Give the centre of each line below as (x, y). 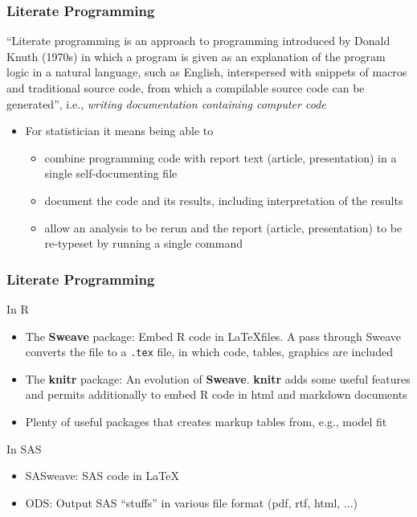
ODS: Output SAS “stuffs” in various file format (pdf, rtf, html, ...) (192, 502)
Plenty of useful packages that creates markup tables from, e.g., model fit (206, 421)
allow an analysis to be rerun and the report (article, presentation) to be (223, 227)
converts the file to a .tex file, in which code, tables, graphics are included (209, 352)
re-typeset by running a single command (143, 243)
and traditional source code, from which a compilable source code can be (186, 88)
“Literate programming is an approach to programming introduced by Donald (198, 41)
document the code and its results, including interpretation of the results (224, 200)
